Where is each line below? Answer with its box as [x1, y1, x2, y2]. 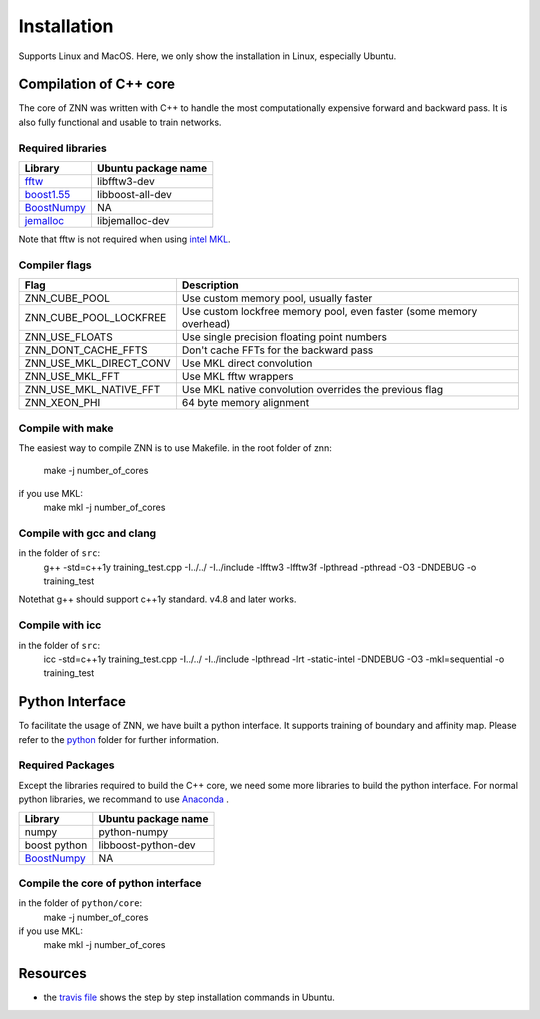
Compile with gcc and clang [18, 526, 157, 540]
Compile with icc [18, 618, 102, 632]
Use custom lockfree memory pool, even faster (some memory [181, 305, 478, 319]
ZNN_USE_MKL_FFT [24, 370, 120, 384]
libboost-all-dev [96, 187, 172, 201]
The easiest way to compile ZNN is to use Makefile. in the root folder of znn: [18, 441, 332, 454]
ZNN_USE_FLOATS [24, 330, 114, 344]
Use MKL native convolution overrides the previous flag [181, 383, 444, 397]
